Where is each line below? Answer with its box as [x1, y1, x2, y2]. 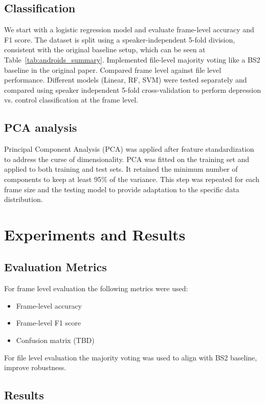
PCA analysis [4, 119, 77, 135]
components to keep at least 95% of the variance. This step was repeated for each [4, 173, 259, 184]
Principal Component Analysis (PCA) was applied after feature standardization [4, 144, 254, 154]
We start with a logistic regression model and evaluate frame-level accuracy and [4, 24, 254, 35]
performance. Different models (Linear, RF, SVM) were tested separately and [4, 74, 247, 85]
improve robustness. [4, 362, 67, 373]
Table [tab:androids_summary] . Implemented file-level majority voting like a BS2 [4, 54, 260, 65]
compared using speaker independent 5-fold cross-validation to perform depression [4, 84, 261, 95]
